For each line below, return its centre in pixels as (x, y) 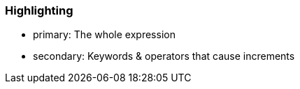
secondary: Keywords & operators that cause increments (164, 56)
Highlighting (39, 10)
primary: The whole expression (104, 35)
